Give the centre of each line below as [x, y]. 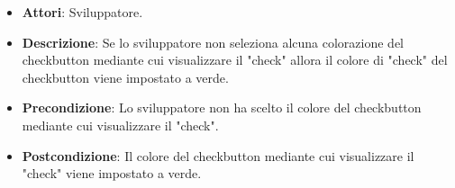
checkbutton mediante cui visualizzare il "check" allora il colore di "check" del [235, 60]
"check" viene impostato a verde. [112, 173]
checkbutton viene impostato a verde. [125, 77]
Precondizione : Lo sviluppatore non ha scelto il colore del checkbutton [222, 107]
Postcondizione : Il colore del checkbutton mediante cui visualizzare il [218, 155]
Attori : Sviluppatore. [82, 12]
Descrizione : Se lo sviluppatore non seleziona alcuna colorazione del [213, 42]
